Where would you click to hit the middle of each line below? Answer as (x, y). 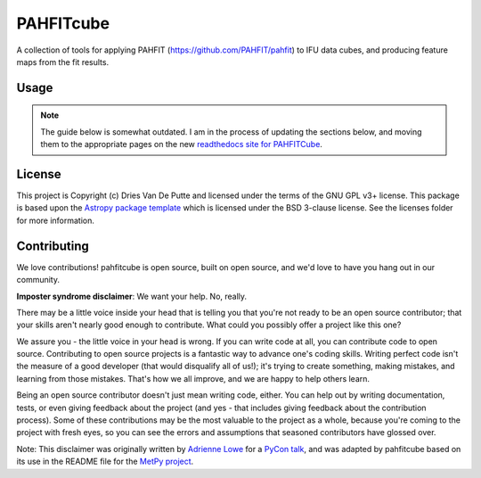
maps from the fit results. (63, 62)
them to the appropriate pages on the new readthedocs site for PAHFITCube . (181, 144)
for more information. (56, 220)
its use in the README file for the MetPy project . (105, 462)
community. (38, 280)
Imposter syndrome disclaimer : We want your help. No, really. (132, 296)
